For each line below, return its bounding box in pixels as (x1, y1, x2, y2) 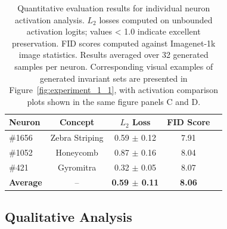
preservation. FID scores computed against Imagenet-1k (12, 36, 216, 49)
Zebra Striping (50, 131, 104, 144)
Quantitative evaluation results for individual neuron (17, 2, 210, 14)
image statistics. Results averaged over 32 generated (18, 48, 209, 61)
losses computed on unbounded (99, 13, 213, 26)
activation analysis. (15, 13, 85, 26)
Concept (59, 116, 95, 128)
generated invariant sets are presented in (39, 72, 188, 84)
